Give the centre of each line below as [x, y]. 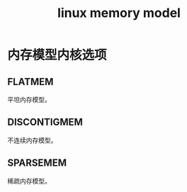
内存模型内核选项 [57, 55]
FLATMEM [30, 82]
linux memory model [119, 13]
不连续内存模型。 [32, 140]
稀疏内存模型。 [29, 181]
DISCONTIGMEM [45, 122]
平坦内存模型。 [29, 100]
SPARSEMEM [37, 163]
